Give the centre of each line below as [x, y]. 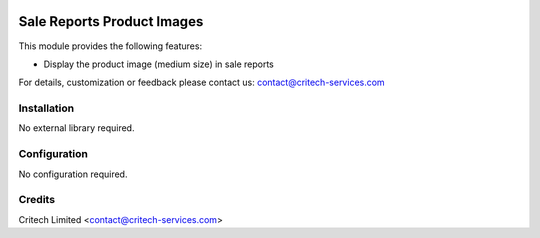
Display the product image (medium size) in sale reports [158, 64]
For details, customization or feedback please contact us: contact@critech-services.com [201, 82]
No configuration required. [73, 174]
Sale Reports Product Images [111, 21]
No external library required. [76, 128]
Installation [46, 108]
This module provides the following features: [110, 46]
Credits [36, 200]
